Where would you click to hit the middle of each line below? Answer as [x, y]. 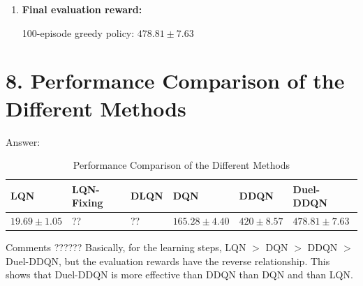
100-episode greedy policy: [78, 32]
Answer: [23, 141]
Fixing [87, 203]
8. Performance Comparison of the [175, 81]
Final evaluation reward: [82, 9]
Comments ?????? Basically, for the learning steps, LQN [126, 247]
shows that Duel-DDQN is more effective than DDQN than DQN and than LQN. [179, 274]
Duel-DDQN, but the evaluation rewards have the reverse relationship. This [168, 261]
